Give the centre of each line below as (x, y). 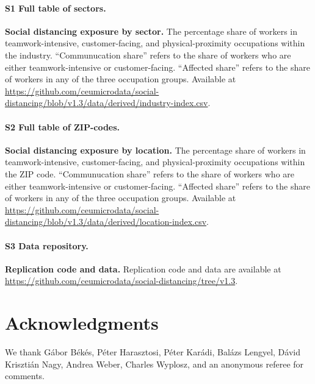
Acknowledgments (82, 323)
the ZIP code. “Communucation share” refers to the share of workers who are (150, 173)
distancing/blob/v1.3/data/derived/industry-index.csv (107, 103)
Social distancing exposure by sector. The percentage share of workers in (151, 31)
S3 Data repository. (47, 245)
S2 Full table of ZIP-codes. (63, 126)
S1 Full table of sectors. (56, 8)
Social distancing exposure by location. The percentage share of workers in (155, 150)
